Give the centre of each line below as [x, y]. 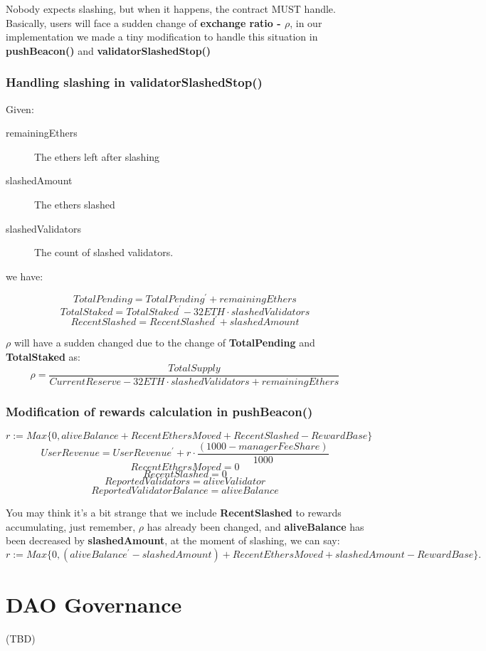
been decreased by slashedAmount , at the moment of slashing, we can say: [173, 540]
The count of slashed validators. [104, 252]
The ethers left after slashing [97, 156]
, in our [306, 22]
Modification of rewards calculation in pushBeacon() [159, 411]
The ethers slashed [75, 204]
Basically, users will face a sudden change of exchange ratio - [143, 22]
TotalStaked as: [43, 357]
